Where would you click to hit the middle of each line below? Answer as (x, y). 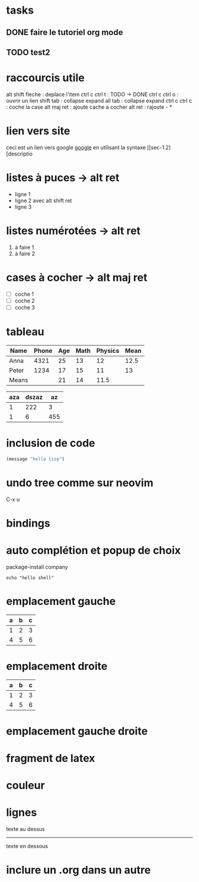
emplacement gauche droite (77, 731)
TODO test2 (28, 52)
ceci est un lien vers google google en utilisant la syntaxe (76, 147)
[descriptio (19, 154)
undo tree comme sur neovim (80, 483)
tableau (25, 332)
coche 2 (25, 301)
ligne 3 (23, 207)
